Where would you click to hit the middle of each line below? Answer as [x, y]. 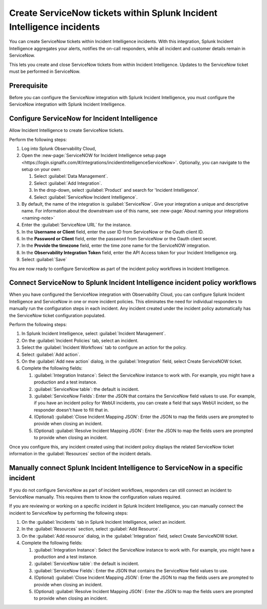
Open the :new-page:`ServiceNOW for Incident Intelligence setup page [94, 156]
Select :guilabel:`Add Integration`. [68, 183]
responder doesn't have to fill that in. [71, 410]
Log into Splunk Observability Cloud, [59, 148]
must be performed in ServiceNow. [45, 71]
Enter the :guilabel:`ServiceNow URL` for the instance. [76, 225]
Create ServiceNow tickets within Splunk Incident [113, 13]
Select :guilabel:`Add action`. [51, 354]
